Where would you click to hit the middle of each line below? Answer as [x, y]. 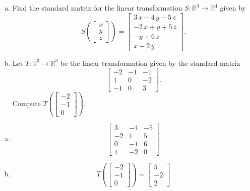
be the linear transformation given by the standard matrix [150, 63]
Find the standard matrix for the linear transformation [97, 8]
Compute [26, 103]
